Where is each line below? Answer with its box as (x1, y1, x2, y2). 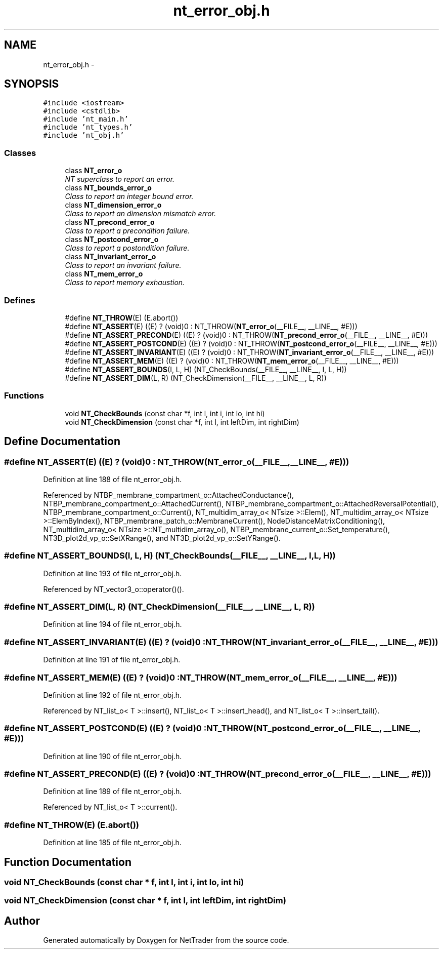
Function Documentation (4, 855, 131, 868)
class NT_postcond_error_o (65, 235, 159, 244)
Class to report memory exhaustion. (65, 278, 185, 287)
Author (4, 914, 40, 927)
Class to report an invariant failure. (65, 261, 182, 270)
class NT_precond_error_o (65, 218, 155, 227)
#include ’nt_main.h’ (43, 115, 128, 124)
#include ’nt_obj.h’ (43, 131, 124, 140)
